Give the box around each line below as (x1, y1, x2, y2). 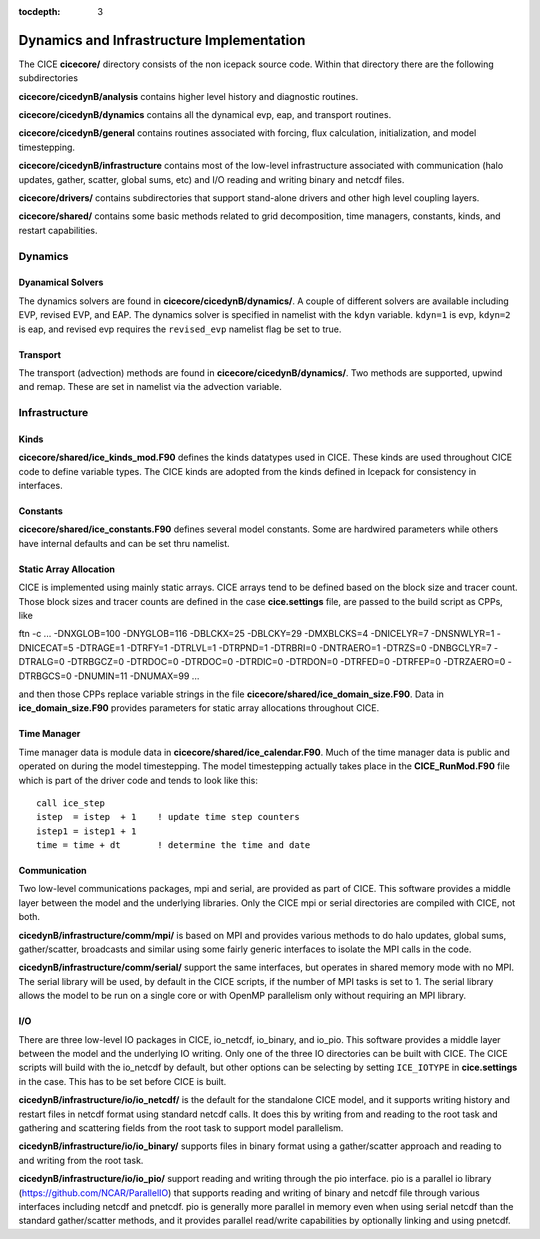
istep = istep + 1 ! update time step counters (36, 811, 300, 823)
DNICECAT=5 (18, 641, 74, 654)
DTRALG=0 (18, 656, 65, 668)
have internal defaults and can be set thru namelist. (18, 537, 230, 549)
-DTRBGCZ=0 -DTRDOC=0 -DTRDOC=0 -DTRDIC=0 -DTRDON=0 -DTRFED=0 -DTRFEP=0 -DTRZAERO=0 (66, 656, 506, 668)
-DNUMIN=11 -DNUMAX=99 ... (73, 670, 200, 682)
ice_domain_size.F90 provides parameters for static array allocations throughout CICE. (18, 702, 380, 714)
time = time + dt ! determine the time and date (36, 840, 311, 851)
